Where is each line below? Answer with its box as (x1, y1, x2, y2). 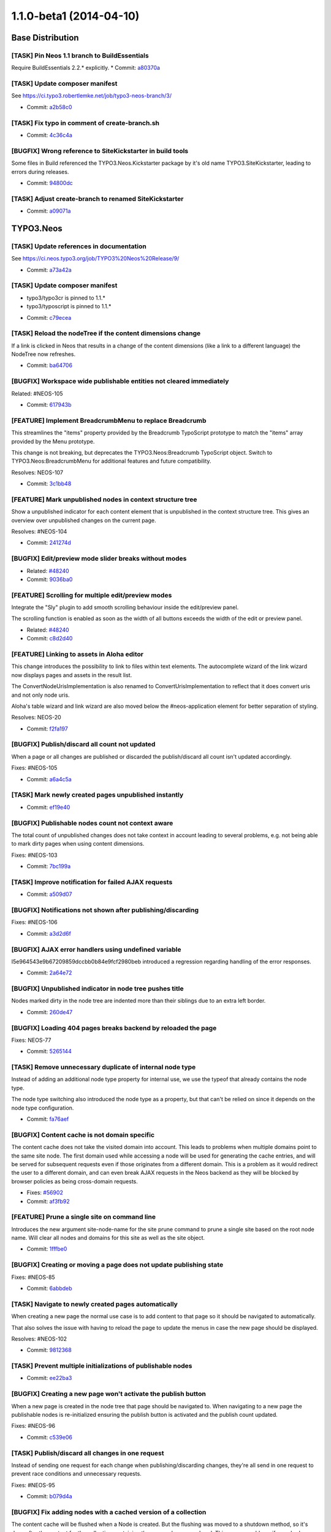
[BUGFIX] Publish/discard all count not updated (11, 740, 156, 749)
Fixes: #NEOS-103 (11, 851, 58, 859)
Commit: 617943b (26, 401, 72, 408)
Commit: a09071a (26, 207, 71, 214)
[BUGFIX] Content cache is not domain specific (11, 1131, 155, 1139)
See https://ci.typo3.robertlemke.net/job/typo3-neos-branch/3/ (11, 92, 172, 99)
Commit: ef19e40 (26, 803, 70, 811)
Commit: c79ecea (26, 314, 72, 321)
